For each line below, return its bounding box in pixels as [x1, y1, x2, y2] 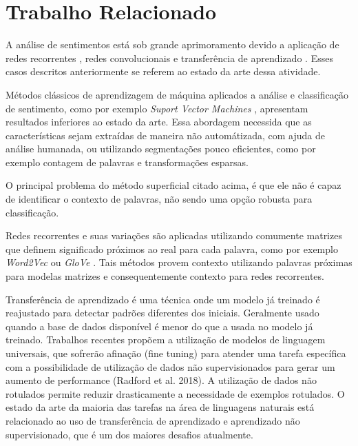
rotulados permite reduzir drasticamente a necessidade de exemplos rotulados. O [6, 386, 345, 401]
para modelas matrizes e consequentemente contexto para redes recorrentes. [6, 269, 324, 283]
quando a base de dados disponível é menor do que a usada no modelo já [6, 318, 313, 333]
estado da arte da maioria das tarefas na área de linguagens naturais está [6, 400, 315, 414]
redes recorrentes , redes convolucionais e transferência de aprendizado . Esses [6, 50, 333, 65]
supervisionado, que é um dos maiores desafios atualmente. [6, 427, 253, 441]
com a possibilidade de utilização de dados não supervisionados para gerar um [6, 359, 335, 374]
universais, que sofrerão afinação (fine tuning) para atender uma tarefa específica [6, 346, 346, 360]
